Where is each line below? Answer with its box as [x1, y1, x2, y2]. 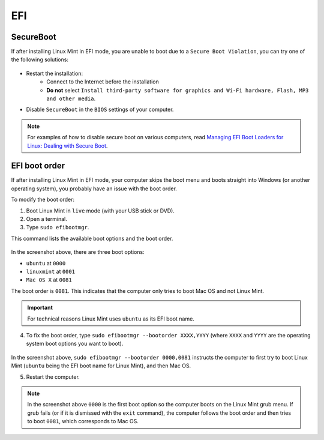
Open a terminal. [26, 215, 67, 223]
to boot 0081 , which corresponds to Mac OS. [27, 418, 139, 425]
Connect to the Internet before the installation [46, 78, 159, 85]
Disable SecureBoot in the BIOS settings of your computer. [26, 106, 174, 113]
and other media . [46, 95, 96, 102]
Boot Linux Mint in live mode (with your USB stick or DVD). [26, 207, 175, 214]
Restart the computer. [26, 373, 80, 381]
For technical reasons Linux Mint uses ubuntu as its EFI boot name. [27, 315, 194, 322]
